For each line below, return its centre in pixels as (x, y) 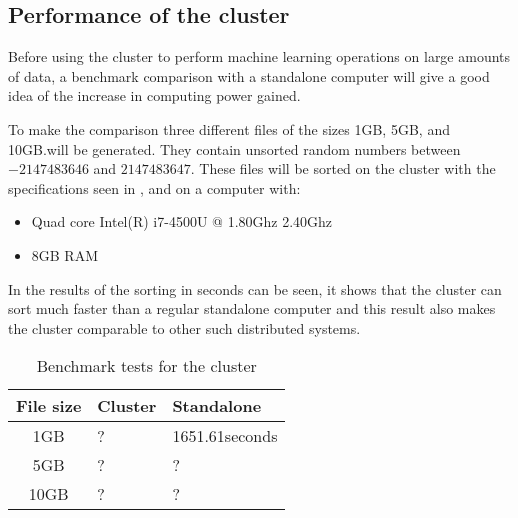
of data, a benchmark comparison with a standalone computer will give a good (249, 75)
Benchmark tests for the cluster (146, 366)
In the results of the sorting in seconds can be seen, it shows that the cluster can (255, 288)
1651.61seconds (225, 436)
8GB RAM (65, 254)
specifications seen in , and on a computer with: (154, 187)
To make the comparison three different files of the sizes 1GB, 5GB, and (229, 128)
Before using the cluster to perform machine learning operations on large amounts (259, 56)
